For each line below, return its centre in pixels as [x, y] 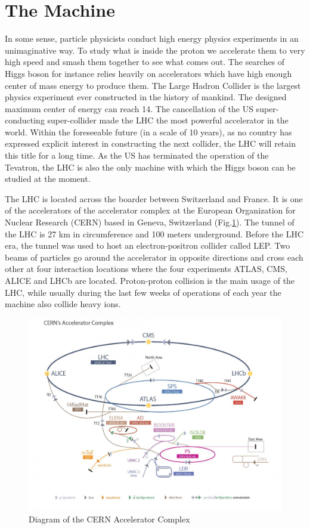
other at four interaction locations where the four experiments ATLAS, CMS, [146, 269]
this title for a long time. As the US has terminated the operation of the [137, 155]
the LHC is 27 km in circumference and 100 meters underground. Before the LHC [154, 233]
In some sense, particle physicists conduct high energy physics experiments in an [152, 38]
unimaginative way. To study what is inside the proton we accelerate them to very [155, 50]
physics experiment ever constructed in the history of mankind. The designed [146, 97]
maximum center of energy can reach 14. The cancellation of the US [129, 108]
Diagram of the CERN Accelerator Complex [109, 519]
